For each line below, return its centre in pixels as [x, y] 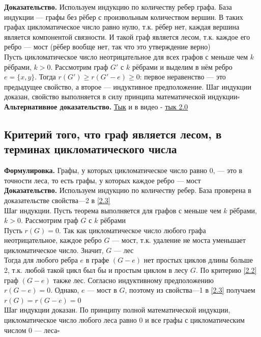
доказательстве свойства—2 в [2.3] [57, 200]
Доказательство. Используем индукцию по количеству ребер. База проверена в [128, 190]
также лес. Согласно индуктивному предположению [133, 280]
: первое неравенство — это [183, 77]
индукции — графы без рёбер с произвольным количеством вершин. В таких [124, 17]
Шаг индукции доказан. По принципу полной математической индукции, [117, 310]
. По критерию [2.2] [226, 270]
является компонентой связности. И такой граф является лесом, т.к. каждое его [127, 36]
